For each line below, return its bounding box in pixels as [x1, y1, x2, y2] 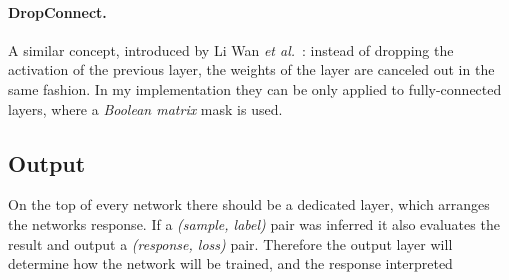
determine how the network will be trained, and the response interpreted [8, 253, 453, 274]
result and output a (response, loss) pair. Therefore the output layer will [8, 233, 453, 254]
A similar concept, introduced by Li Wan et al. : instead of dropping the [8, 39, 454, 60]
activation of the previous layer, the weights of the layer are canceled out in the [8, 59, 495, 80]
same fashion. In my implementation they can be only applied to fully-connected [8, 78, 502, 99]
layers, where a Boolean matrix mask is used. [8, 98, 283, 119]
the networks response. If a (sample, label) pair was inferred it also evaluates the [8, 213, 500, 234]
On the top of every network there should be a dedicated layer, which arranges [8, 194, 490, 215]
